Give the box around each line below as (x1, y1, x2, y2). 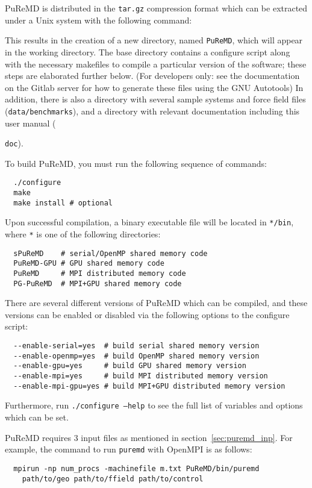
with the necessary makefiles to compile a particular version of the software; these (5, 57, 307, 70)
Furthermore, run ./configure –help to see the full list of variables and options (5, 399, 303, 411)
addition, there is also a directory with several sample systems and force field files (5, 93, 306, 105)
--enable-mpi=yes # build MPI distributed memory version (13, 372, 268, 381)
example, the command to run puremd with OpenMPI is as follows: (5, 443, 252, 455)
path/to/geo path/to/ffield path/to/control (22, 474, 204, 483)
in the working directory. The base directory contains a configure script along (5, 45, 290, 58)
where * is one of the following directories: (5, 228, 161, 240)
